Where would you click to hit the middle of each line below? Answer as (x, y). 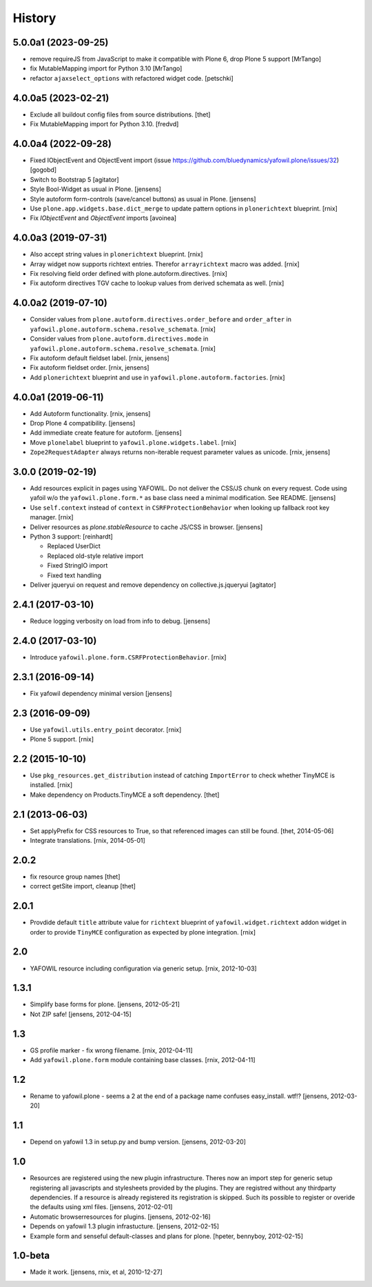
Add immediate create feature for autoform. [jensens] (106, 433)
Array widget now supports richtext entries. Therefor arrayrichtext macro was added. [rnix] (165, 264)
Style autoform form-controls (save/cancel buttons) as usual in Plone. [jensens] (143, 199)
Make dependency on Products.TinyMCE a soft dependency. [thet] (125, 795)
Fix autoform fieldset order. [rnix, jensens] (90, 368)
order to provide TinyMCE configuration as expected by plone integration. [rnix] (143, 932)
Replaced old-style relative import (95, 556)
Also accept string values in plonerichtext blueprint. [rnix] (116, 255)
